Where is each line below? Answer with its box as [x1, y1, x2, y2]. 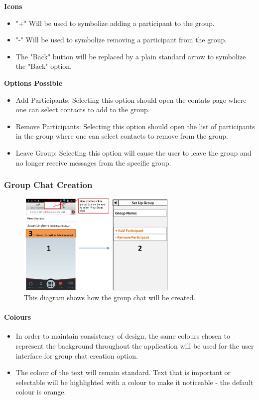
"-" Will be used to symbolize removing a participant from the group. [15, 34, 227, 45]
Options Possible [4, 77, 63, 88]
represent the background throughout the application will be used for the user [15, 341, 254, 351]
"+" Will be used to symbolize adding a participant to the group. [15, 17, 215, 28]
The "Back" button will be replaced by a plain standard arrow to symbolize [15, 51, 246, 61]
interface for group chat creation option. [15, 350, 138, 361]
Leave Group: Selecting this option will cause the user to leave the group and [15, 147, 252, 158]
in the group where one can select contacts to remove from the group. [15, 131, 228, 141]
